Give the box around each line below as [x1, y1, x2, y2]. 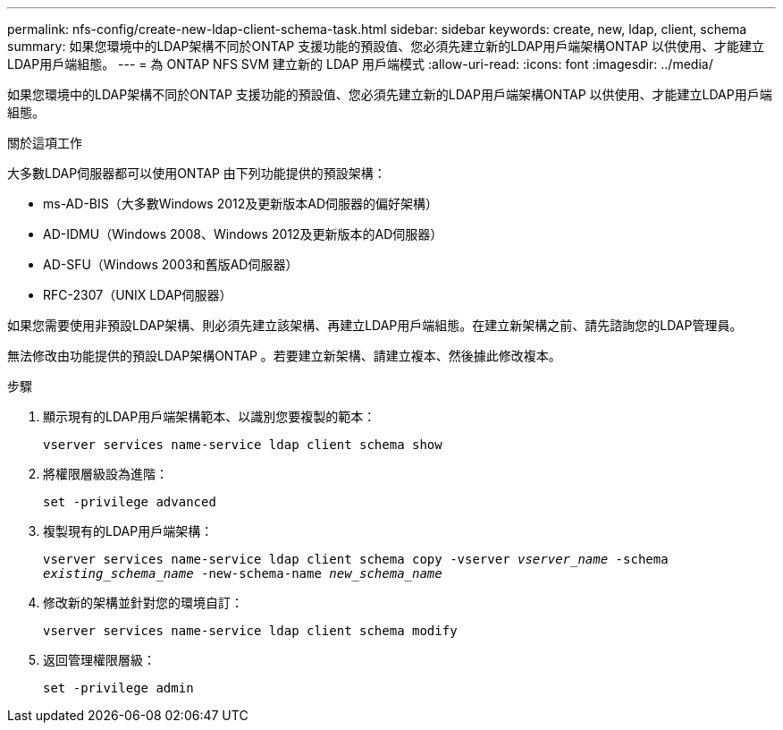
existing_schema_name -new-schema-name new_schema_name [43, 566, 442, 581]
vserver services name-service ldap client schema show [43, 437, 442, 452]
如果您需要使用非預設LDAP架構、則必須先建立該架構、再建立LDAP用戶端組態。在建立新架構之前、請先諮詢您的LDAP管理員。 [7, 318, 743, 333]
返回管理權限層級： [43, 652, 156, 667]
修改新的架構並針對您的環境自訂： [43, 595, 243, 610]
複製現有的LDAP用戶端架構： [43, 523, 214, 539]
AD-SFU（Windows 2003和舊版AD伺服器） [43, 257, 299, 272]
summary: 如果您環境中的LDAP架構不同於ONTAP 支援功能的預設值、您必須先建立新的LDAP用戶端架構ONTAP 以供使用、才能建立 [7, 38, 764, 54]
